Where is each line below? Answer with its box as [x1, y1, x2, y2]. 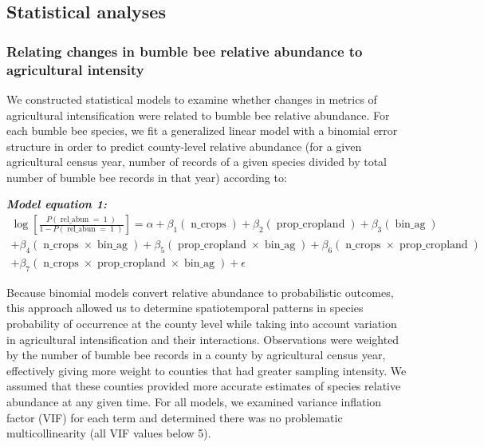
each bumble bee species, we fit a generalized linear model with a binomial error [6, 122, 398, 139]
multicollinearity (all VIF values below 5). [6, 425, 211, 441]
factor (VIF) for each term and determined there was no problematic [6, 409, 343, 425]
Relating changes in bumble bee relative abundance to [6, 41, 363, 61]
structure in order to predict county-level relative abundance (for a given [6, 137, 362, 154]
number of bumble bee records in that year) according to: [6, 168, 287, 185]
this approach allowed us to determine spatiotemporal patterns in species [6, 299, 364, 316]
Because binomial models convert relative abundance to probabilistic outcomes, [6, 283, 394, 300]
